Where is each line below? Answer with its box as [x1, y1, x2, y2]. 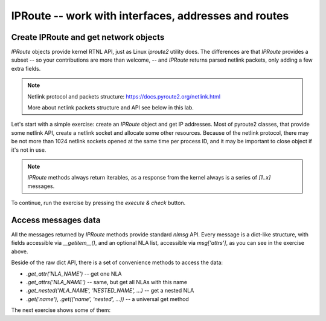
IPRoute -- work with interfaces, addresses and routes [11, 9, 289, 22]
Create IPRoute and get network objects [11, 32, 165, 42]
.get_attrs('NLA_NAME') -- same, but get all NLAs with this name [26, 279, 187, 285]
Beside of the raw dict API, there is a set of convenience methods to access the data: [11, 259, 223, 266]
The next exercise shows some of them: [11, 306, 111, 314]
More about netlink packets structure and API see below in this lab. [27, 104, 194, 111]
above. [11, 248, 28, 255]
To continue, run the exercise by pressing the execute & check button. [11, 199, 186, 207]
